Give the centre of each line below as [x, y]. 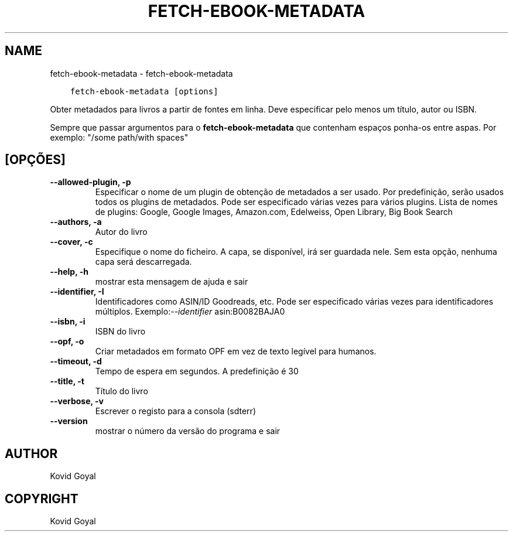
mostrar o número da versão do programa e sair [188, 431]
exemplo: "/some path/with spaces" [119, 137]
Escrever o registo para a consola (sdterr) [175, 411]
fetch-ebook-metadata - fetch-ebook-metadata [141, 73]
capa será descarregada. [143, 262]
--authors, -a [76, 222]
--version [69, 421]
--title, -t [67, 381]
